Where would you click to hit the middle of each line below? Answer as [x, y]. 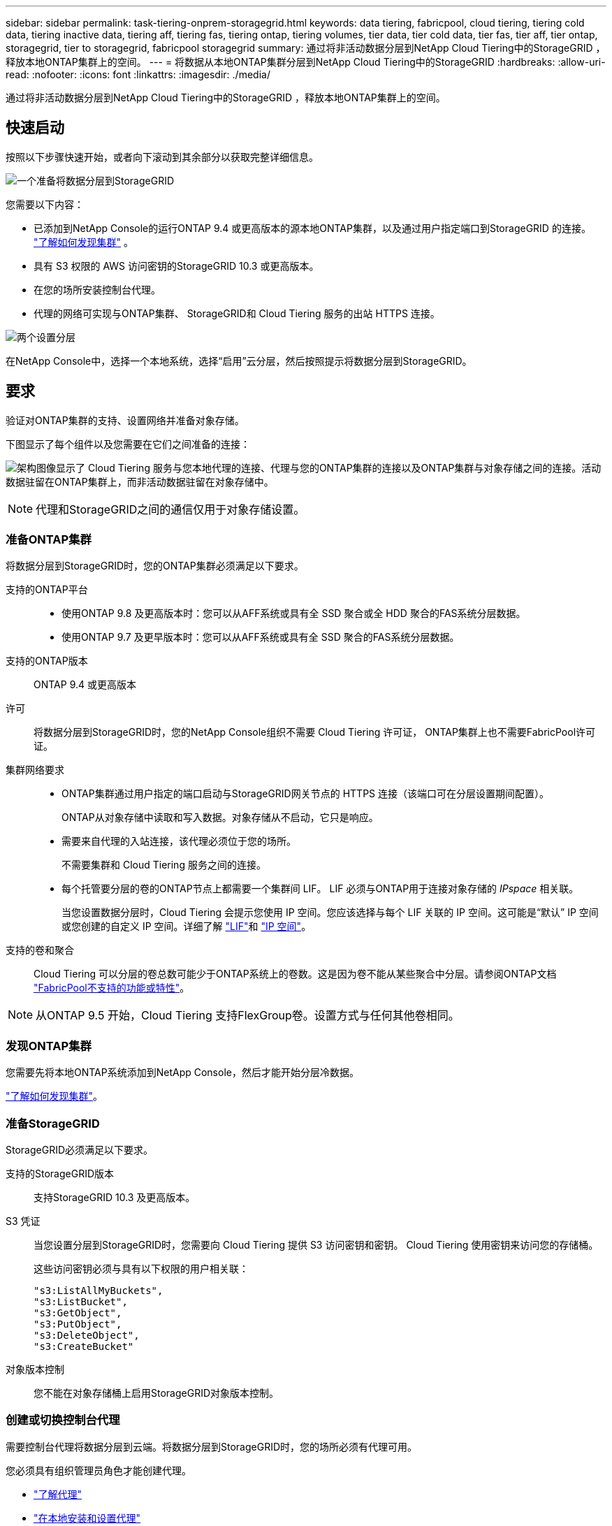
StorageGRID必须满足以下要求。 [80, 1149]
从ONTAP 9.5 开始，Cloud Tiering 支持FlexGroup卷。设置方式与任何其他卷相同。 [248, 1016]
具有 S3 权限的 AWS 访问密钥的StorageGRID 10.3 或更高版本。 [176, 266]
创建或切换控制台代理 [63, 1420]
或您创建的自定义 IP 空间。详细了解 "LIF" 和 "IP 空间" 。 [187, 926]
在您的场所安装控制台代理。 [97, 289]
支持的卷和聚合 [40, 950]
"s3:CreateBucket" [84, 1346]
